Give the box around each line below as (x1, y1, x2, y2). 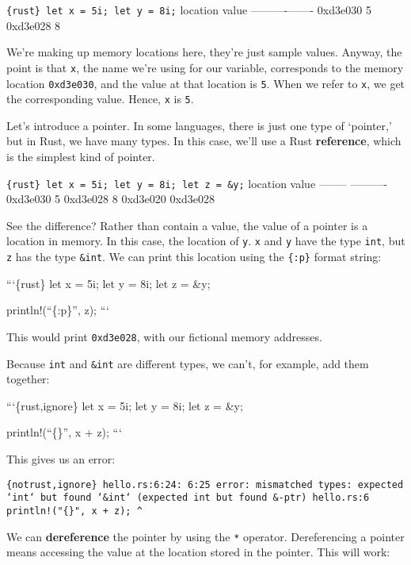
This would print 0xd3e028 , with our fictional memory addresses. (6, 328, 322, 344)
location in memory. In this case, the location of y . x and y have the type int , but (6, 233, 405, 249)
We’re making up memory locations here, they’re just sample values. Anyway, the (6, 44, 402, 60)
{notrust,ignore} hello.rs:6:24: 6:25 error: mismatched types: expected (6, 479, 404, 490)
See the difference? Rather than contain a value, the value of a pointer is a (6, 217, 368, 233)
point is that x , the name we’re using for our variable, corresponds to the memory (6, 59, 404, 75)
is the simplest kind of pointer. (6, 148, 155, 164)
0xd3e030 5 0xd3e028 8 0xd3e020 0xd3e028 (6, 190, 215, 207)
